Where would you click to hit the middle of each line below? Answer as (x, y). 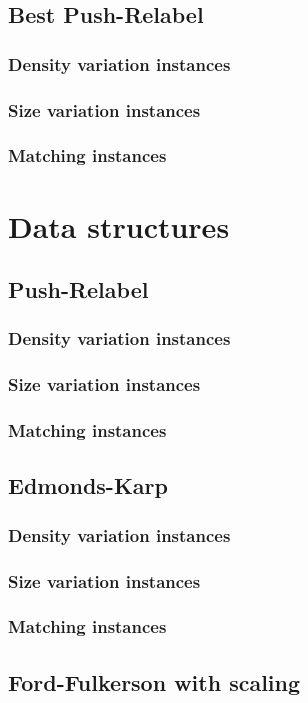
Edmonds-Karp (88, 485)
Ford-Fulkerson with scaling (154, 681)
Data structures (119, 225)
